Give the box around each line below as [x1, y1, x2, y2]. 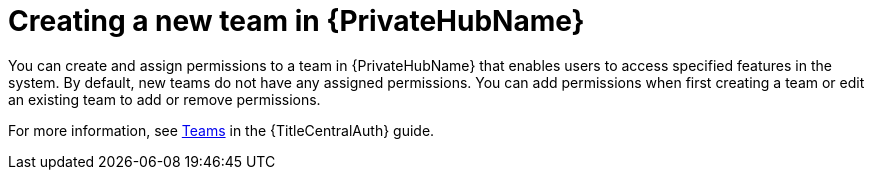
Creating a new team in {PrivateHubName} [8, 4, 585, 38]
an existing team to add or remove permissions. [8, 90, 321, 108]
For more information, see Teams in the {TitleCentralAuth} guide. [8, 121, 435, 139]
